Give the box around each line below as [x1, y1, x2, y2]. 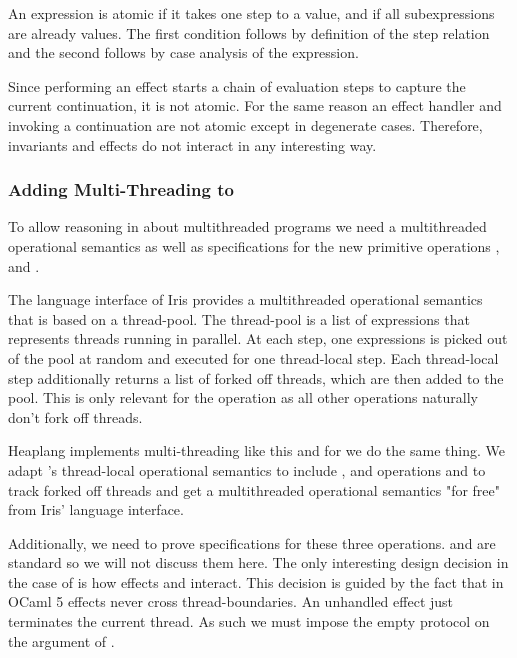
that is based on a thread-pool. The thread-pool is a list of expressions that [8, 308, 470, 329]
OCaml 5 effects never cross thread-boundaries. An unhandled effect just [8, 591, 454, 612]
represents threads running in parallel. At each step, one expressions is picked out [8, 328, 508, 349]
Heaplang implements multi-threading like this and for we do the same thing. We [8, 440, 505, 461]
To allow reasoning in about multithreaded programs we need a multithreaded [8, 216, 487, 237]
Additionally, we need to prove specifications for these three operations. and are [8, 532, 496, 553]
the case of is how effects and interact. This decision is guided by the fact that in [8, 571, 504, 592]
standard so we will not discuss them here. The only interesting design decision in [8, 552, 509, 573]
